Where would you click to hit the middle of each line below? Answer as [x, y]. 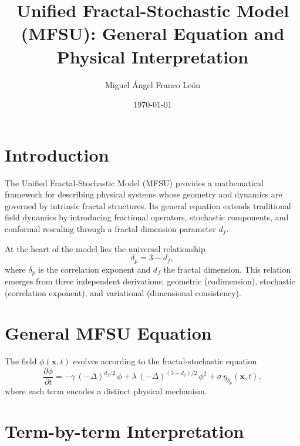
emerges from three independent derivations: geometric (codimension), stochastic [150, 281]
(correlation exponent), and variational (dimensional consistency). [123, 292]
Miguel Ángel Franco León [153, 84]
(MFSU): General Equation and [153, 33]
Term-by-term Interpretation [124, 431]
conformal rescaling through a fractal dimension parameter [110, 229]
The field [21, 361]
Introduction [57, 154]
